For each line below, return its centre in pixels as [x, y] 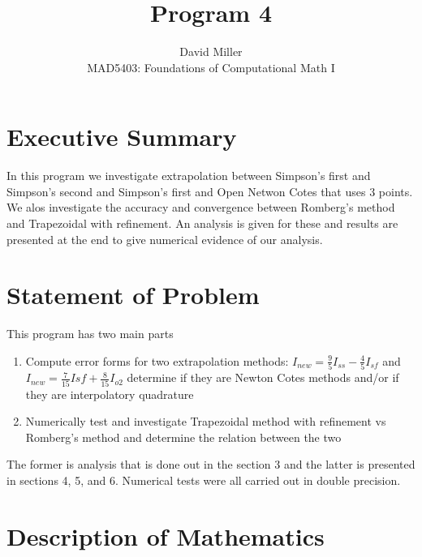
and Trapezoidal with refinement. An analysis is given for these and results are [202, 223]
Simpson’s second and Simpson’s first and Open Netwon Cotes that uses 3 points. [210, 191]
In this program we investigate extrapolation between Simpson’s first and [189, 176]
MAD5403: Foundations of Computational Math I [211, 67]
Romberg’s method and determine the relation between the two [183, 437]
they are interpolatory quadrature [110, 394]
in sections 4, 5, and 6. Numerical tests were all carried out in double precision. [204, 480]
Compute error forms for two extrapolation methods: [157, 360]
